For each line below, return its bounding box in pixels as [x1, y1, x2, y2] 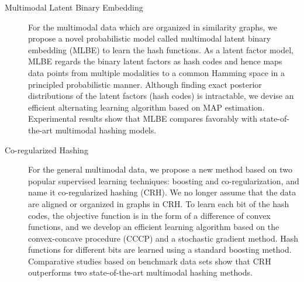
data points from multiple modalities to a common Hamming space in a [28, 66, 285, 78]
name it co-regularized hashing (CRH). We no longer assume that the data [28, 186, 296, 198]
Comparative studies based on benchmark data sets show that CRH [28, 255, 271, 267]
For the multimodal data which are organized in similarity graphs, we [28, 20, 278, 33]
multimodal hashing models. [55, 123, 157, 136]
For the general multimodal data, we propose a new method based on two [28, 163, 292, 176]
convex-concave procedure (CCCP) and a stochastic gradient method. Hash [28, 232, 299, 244]
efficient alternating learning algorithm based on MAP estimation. [28, 101, 265, 113]
